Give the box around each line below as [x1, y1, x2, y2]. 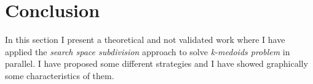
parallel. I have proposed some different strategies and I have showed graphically [5, 57, 308, 70]
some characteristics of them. [5, 69, 114, 82]
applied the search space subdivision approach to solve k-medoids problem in [5, 45, 290, 58]
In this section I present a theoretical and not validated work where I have [5, 33, 285, 46]
